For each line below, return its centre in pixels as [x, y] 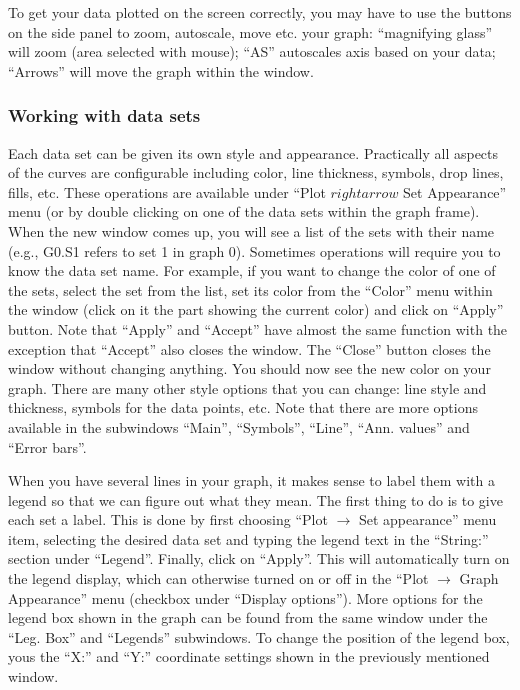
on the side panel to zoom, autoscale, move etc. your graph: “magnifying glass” [250, 31]
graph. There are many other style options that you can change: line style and [247, 387]
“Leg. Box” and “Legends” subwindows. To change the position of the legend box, [259, 636]
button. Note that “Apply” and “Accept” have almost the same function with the [258, 328]
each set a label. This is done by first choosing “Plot [168, 519]
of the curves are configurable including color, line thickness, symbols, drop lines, [256, 172]
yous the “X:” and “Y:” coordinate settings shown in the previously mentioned [249, 656]
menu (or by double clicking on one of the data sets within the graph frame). [244, 211]
